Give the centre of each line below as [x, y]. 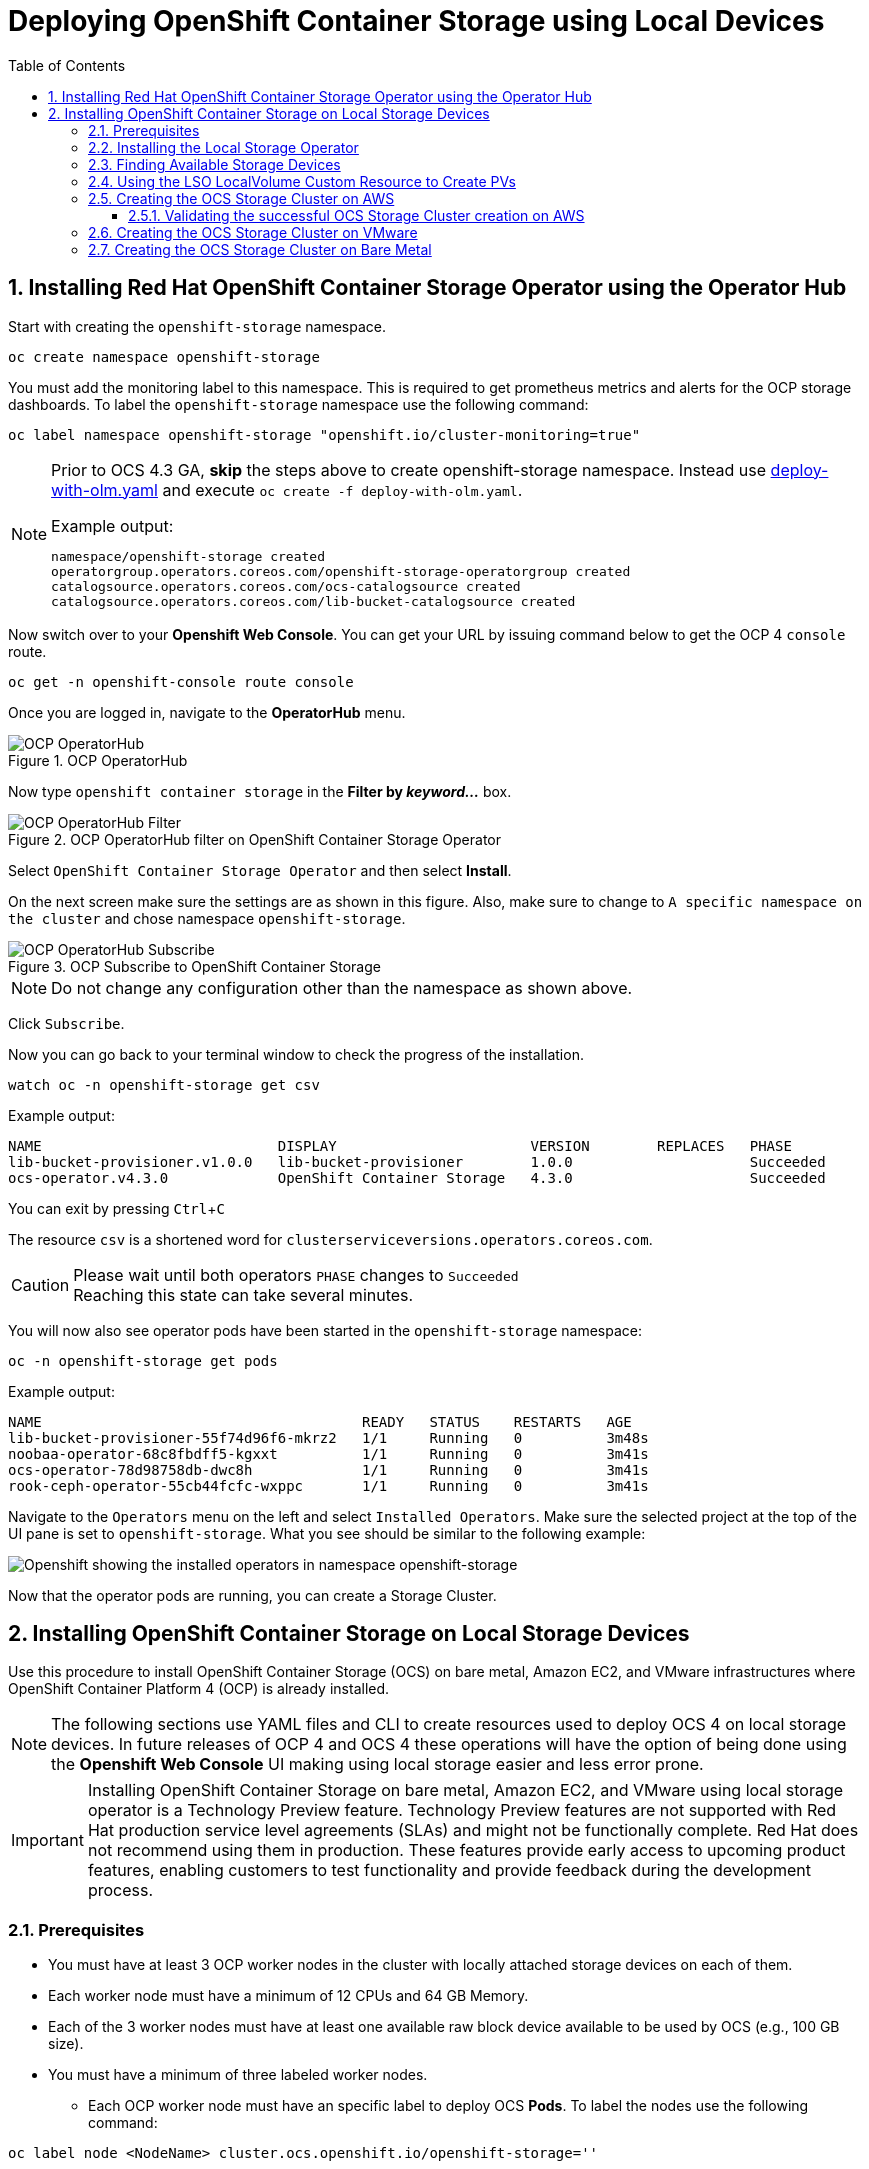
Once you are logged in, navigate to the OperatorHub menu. [207, 712]
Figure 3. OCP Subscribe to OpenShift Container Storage [194, 966]
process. [120, 1890]
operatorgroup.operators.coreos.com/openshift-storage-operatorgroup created [341, 571]
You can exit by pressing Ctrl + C [116, 1208]
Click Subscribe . [66, 1023]
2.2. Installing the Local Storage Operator [223, 147]
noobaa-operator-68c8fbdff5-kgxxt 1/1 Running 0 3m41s [328, 1453]
